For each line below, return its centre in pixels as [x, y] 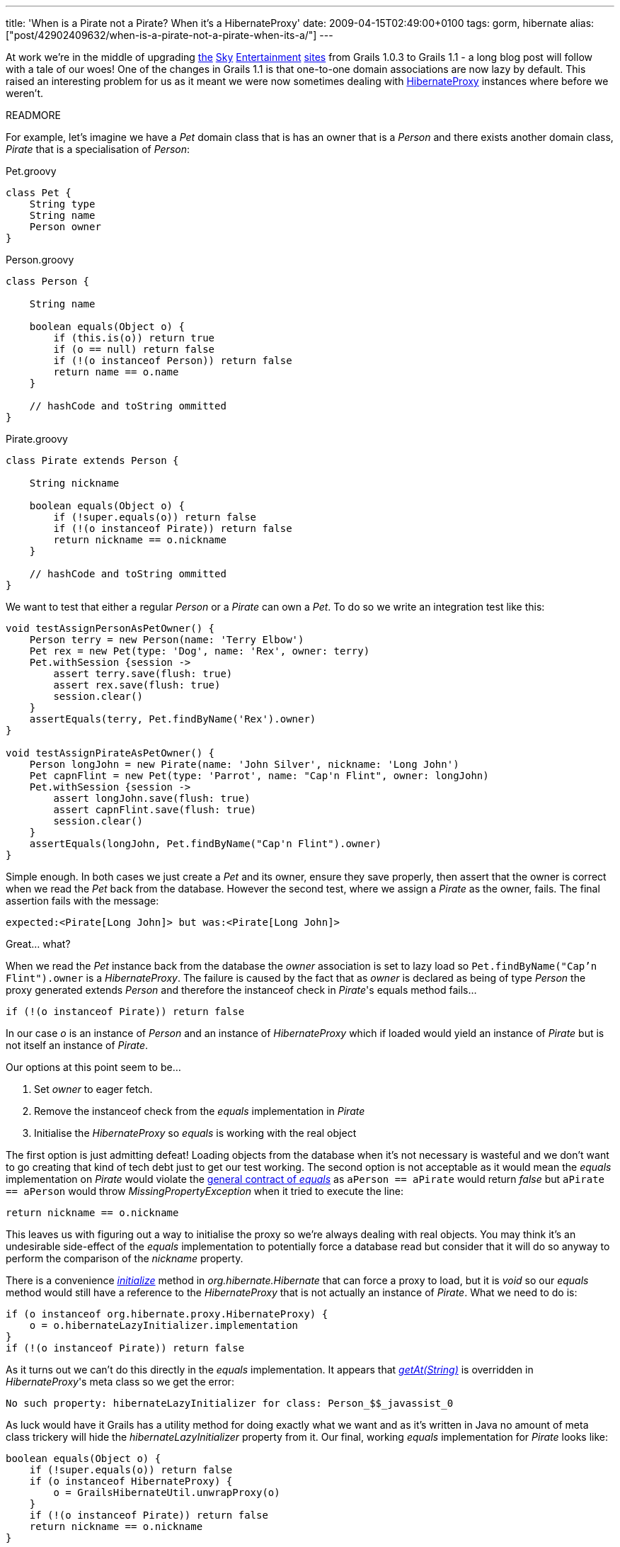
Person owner [65, 227]
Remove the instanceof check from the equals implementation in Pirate [200, 1111]
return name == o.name [116, 372]
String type [62, 204]
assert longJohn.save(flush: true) [152, 798]
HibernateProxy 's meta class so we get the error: [120, 1382]
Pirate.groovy [37, 439]
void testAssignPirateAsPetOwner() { [110, 753]
